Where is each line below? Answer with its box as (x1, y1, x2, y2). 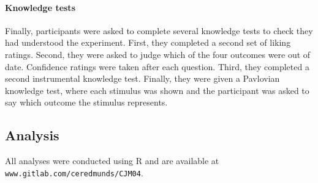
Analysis (5, 126, 59, 145)
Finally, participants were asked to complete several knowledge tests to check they (5, 24, 313, 37)
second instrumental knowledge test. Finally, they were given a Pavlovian (5, 72, 280, 85)
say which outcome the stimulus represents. (5, 96, 168, 109)
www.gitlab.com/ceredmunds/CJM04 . (5, 166, 143, 179)
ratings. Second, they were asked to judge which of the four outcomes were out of (5, 48, 311, 60)
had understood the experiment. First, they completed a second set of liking (5, 36, 291, 49)
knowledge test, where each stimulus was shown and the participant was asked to (5, 84, 309, 96)
